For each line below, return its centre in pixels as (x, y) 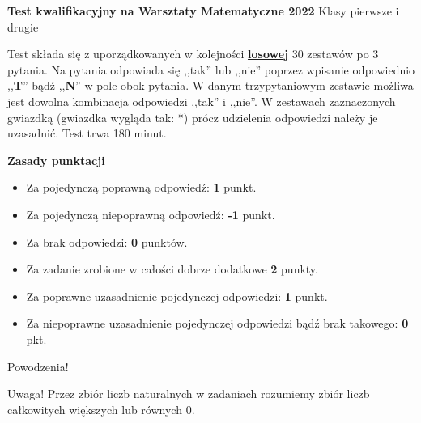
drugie (23, 26)
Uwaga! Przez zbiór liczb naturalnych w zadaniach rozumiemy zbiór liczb (189, 393)
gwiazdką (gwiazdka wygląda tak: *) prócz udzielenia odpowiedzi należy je (193, 117)
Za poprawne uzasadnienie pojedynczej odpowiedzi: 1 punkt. (177, 296)
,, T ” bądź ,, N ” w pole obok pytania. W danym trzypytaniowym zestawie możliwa (210, 85)
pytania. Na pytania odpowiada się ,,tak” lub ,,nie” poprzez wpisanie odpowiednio (211, 69)
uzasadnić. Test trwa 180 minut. (87, 133)
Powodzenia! (38, 366)
